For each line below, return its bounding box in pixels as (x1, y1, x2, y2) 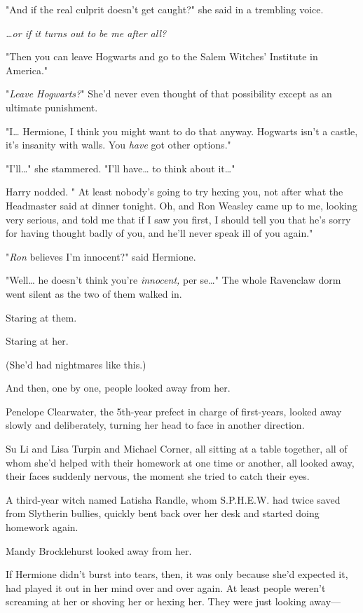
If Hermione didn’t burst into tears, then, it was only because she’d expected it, (6, 567, 348, 581)
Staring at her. (6, 333, 69, 348)
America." (6, 62, 48, 77)
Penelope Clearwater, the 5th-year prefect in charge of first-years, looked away (6, 404, 342, 418)
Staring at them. (6, 310, 77, 324)
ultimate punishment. (6, 99, 98, 114)
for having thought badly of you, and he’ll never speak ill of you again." (6, 226, 313, 240)
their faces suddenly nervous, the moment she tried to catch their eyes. (6, 469, 310, 483)
